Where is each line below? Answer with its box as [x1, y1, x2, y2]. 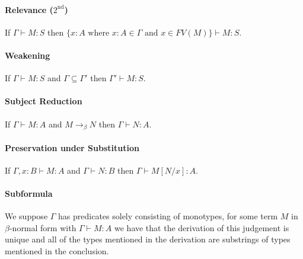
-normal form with [9, 221, 76, 234]
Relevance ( [5, 3, 53, 15]
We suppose [5, 210, 48, 222]
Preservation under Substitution [5, 141, 139, 154]
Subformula [5, 187, 53, 200]
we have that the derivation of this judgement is [114, 221, 289, 234]
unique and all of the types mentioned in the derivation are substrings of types [5, 233, 291, 245]
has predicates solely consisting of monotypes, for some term [58, 210, 278, 222]
